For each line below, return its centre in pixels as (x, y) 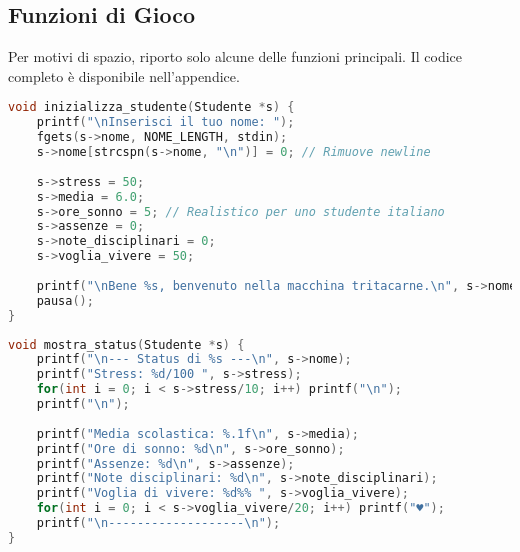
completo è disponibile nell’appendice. (124, 75)
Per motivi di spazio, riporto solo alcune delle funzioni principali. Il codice (235, 56)
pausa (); (65, 300)
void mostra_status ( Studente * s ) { (126, 344)
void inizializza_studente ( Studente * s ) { (151, 107)
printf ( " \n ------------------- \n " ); (158, 523)
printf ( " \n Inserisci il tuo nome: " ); (165, 122)
